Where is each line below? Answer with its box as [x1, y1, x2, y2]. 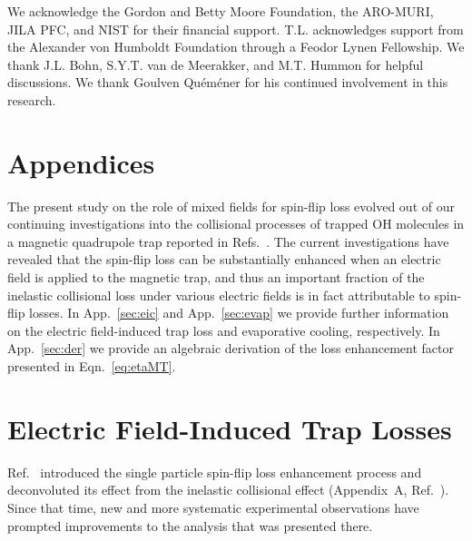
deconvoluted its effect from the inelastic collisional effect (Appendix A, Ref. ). [7, 480, 449, 499]
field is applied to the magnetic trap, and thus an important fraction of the [7, 268, 425, 287]
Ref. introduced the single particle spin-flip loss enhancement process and [7, 462, 422, 481]
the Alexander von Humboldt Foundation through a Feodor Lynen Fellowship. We [7, 37, 465, 56]
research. [7, 90, 56, 109]
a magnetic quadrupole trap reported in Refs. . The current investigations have [7, 231, 449, 251]
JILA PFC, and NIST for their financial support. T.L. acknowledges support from [7, 19, 464, 38]
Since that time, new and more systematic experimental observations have [7, 497, 419, 516]
